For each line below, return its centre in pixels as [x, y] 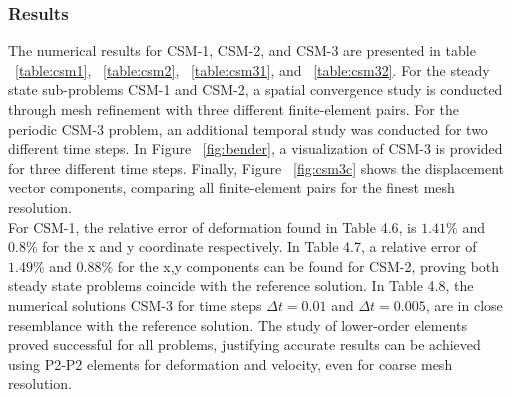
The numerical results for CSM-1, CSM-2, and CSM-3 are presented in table [242, 50]
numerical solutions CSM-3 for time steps [135, 304]
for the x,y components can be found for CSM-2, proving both [308, 265]
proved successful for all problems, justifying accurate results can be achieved [244, 344]
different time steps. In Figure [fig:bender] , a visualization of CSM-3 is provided [255, 148]
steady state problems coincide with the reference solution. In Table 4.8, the [241, 285]
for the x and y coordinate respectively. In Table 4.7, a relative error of [259, 246]
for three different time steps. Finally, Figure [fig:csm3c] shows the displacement [256, 167]
